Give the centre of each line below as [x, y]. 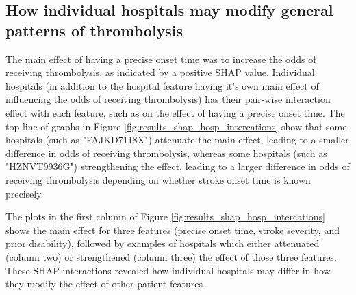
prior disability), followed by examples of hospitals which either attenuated [163, 243]
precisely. [25, 193]
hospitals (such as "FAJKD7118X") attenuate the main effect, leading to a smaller [177, 140]
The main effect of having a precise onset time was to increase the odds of [161, 59]
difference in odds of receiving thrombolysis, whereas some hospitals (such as [166, 153]
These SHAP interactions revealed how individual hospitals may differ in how [168, 270]
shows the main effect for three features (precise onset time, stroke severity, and [173, 229]
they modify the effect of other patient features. [105, 284]
